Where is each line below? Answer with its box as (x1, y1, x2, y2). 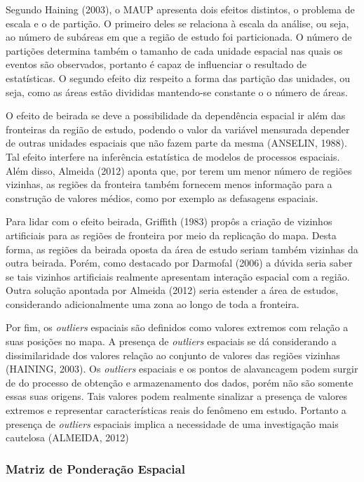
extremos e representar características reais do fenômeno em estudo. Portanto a (6, 403, 346, 417)
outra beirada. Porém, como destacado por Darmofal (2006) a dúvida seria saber (6, 255, 353, 270)
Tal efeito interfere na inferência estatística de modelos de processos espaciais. (6, 149, 340, 163)
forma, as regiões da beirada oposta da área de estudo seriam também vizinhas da (6, 241, 358, 256)
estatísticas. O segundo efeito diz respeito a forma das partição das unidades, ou (6, 70, 351, 85)
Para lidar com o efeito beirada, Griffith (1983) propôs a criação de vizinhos (6, 214, 332, 229)
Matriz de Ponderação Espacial (6, 460, 185, 477)
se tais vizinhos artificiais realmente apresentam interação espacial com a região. (6, 269, 350, 283)
